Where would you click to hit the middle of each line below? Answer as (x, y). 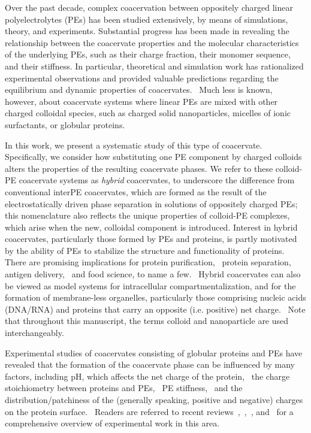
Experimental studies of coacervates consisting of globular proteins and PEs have (154, 352)
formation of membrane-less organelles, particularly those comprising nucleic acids (155, 297)
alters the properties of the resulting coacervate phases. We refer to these (139, 168)
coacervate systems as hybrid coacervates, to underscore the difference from (157, 180)
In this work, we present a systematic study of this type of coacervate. (134, 145)
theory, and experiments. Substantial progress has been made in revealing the (147, 31)
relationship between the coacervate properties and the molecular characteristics (152, 42)
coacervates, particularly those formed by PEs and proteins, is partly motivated (151, 239)
